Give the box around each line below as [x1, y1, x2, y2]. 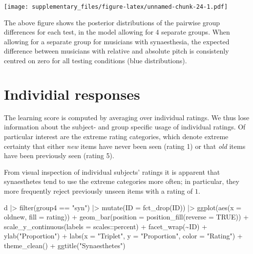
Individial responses [4, 84, 140, 104]
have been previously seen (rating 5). [4, 150, 114, 161]
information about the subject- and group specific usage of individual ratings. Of [4, 122, 246, 132]
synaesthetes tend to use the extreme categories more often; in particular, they [4, 176, 239, 186]
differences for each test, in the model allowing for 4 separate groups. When [4, 27, 230, 37]
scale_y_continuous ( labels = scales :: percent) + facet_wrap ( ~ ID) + [4, 221, 208, 231]
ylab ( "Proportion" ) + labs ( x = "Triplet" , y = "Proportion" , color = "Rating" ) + [4, 231, 243, 241]
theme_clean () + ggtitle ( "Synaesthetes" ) [4, 240, 126, 250]
